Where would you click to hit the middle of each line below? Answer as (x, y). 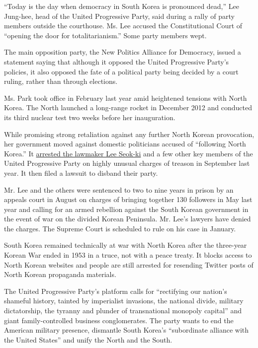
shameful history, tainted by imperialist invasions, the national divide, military (124, 301)
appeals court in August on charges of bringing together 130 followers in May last (128, 199)
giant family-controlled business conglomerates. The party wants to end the (119, 320)
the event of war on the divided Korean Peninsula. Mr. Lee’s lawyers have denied (128, 219)
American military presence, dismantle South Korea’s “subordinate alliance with (127, 330)
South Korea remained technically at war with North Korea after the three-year (126, 245)
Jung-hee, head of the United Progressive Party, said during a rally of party (119, 16)
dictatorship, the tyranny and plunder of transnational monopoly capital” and (123, 311)
